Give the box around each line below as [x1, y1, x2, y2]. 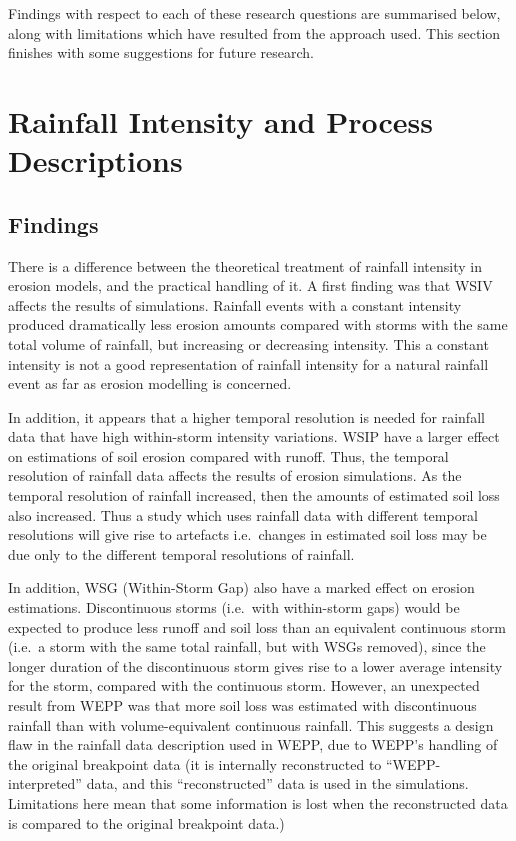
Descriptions [8, 140, 183, 181]
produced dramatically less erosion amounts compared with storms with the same [8, 314, 508, 335]
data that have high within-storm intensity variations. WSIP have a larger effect [8, 426, 500, 447]
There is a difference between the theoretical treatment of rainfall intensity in [8, 255, 482, 276]
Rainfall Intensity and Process [8, 100, 433, 141]
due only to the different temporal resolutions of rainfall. [8, 543, 355, 564]
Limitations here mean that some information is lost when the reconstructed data [8, 792, 508, 813]
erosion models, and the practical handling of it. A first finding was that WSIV [8, 275, 493, 296]
